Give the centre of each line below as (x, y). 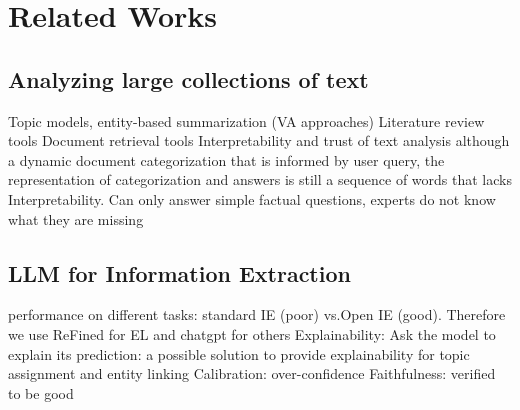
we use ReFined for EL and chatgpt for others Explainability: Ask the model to (252, 333)
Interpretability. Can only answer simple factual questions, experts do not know (252, 198)
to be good (41, 392)
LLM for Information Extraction (179, 272)
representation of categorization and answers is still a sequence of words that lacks (260, 179)
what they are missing (76, 218)
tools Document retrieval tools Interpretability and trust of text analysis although (259, 140)
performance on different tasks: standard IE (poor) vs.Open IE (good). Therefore (257, 314)
